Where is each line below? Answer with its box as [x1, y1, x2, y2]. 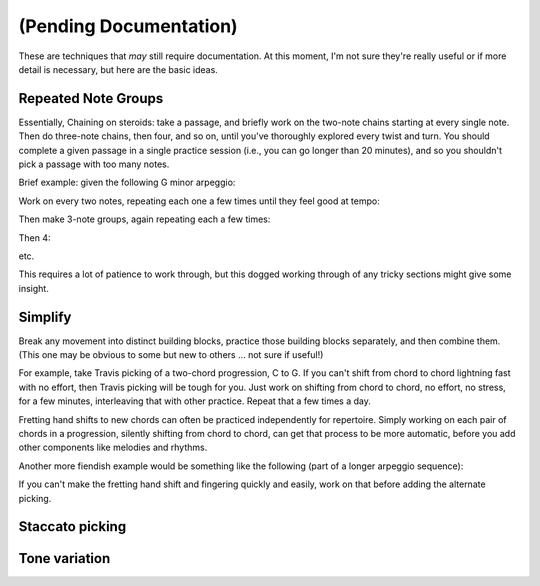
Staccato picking [18, 518, 127, 535]
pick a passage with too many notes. [18, 158, 170, 170]
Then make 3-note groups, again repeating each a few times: [18, 213, 271, 225]
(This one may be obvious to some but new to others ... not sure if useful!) [18, 349, 324, 361]
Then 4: [18, 231, 51, 244]
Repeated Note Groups [18, 90, 164, 107]
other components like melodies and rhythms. [18, 441, 208, 454]
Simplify [18, 308, 72, 325]
